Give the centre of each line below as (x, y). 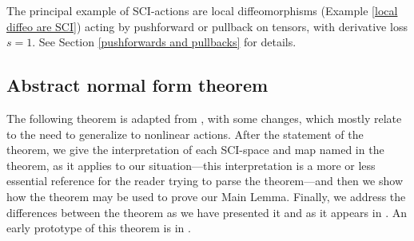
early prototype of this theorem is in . (99, 228)
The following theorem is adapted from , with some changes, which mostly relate (204, 118)
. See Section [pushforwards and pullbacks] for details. (164, 42)
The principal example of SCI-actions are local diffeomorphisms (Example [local (202, 10)
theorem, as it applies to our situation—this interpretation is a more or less (191, 165)
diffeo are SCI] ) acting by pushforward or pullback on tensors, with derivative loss (207, 26)
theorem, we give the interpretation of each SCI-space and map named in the (195, 150)
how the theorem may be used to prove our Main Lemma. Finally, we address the (206, 196)
